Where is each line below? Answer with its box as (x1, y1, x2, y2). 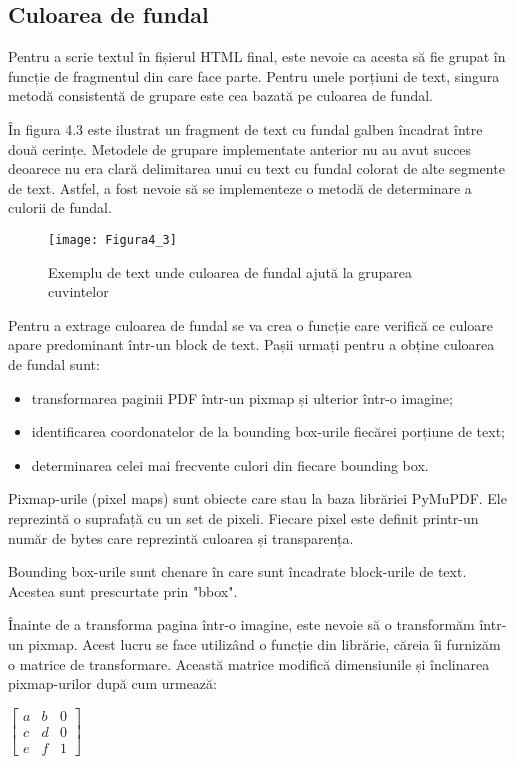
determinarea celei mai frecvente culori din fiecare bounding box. (31, 454, 429, 475)
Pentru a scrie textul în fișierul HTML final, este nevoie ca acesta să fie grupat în (8, 46, 506, 67)
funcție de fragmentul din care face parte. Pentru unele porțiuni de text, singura (8, 65, 500, 86)
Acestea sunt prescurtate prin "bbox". (8, 580, 238, 601)
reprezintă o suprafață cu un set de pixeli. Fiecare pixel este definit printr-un (8, 507, 479, 528)
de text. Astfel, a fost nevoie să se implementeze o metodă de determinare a (8, 177, 472, 198)
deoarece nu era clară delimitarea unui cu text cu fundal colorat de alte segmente (8, 158, 505, 179)
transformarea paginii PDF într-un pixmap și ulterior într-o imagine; (31, 387, 453, 408)
